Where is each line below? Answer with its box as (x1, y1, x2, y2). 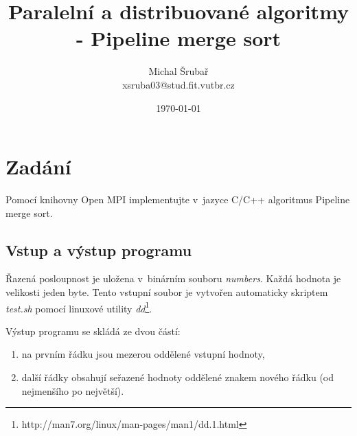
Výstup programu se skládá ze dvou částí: (5, 323, 181, 338)
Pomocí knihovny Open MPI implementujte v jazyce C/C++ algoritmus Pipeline (5, 192, 350, 207)
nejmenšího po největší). (21, 383, 124, 398)
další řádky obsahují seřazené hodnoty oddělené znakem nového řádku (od (21, 370, 334, 385)
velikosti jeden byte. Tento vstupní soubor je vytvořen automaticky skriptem (5, 285, 328, 299)
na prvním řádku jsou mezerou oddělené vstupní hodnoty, (21, 347, 265, 361)
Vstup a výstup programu (5, 239, 192, 260)
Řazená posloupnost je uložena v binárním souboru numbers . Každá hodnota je (5, 271, 341, 286)
